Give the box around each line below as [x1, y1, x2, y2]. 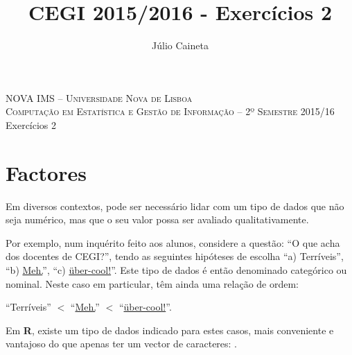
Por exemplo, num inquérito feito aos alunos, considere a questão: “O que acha [6, 235, 340, 250]
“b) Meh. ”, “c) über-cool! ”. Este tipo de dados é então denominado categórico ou [6, 263, 347, 277]
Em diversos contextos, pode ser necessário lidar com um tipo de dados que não [6, 198, 344, 213]
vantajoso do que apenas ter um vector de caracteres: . [6, 336, 238, 351]
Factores [6, 158, 87, 187]
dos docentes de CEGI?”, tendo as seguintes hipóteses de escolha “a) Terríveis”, [6, 249, 344, 263]
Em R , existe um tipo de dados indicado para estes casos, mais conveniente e [6, 322, 334, 337]
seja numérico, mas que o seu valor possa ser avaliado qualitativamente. [6, 212, 309, 227]
